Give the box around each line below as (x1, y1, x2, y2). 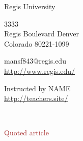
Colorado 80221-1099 (4, 38, 69, 49)
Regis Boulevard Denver (4, 28, 79, 39)
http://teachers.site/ (4, 93, 68, 104)
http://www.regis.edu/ (4, 65, 75, 76)
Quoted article (4, 127, 49, 138)
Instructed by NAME (4, 83, 71, 93)
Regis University (4, 1, 56, 11)
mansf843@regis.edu (4, 55, 66, 66)
